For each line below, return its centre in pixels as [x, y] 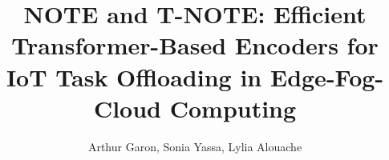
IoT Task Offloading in [134, 76]
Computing [233, 108]
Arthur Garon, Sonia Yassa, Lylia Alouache [195, 146]
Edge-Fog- [327, 76]
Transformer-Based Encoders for [195, 45]
